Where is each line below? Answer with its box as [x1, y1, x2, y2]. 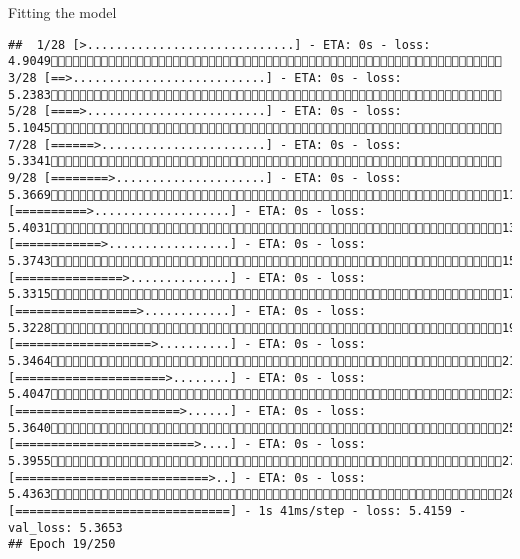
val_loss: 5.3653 [8, 520, 123, 535]
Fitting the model [8, 2, 117, 22]
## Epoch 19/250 [8, 537, 116, 552]
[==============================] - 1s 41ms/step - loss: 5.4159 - [8, 503, 467, 518]
